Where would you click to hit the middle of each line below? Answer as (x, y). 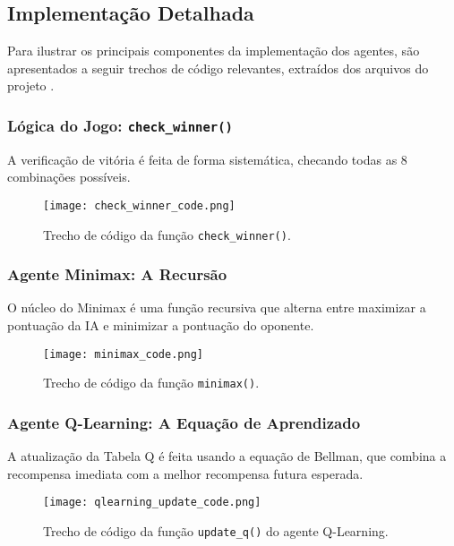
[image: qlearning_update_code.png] (152, 503)
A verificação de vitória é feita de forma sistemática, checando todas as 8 (207, 159)
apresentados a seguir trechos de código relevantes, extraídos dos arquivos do (218, 68)
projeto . (31, 85)
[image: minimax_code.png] (123, 354)
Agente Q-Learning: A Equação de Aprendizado (184, 422)
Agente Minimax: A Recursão (117, 274)
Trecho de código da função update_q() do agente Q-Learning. (216, 531)
